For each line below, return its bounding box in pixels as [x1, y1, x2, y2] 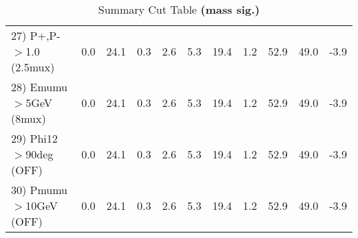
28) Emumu [11, 79, 68, 95]
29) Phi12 [11, 130, 58, 146]
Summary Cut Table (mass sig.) [98, 1, 260, 17]
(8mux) [11, 110, 46, 126]
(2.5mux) [11, 59, 55, 75]
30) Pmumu [11, 182, 68, 198]
